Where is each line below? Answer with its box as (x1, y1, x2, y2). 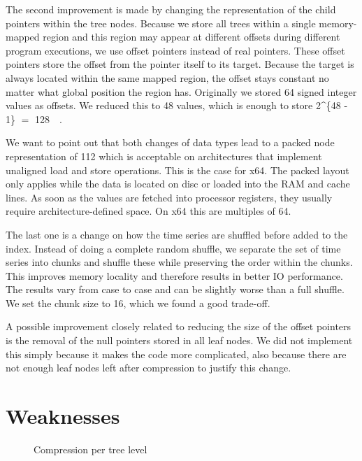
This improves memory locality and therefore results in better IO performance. (6, 268, 343, 283)
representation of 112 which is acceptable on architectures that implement (6, 148, 322, 163)
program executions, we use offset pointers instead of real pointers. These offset (6, 43, 345, 57)
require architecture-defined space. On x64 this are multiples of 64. (6, 204, 291, 218)
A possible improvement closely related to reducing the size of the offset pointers (6, 319, 352, 334)
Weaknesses (6, 402, 120, 430)
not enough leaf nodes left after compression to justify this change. (6, 360, 291, 375)
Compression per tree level (34, 441, 147, 456)
